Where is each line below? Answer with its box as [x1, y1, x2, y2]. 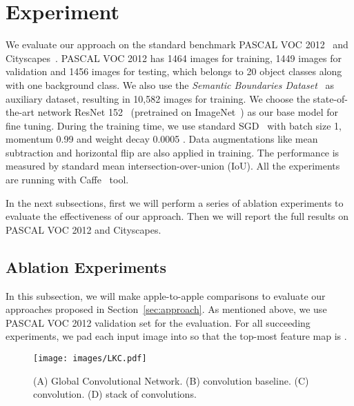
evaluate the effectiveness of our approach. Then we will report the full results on [6, 209, 349, 223]
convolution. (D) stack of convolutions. [33, 387, 197, 401]
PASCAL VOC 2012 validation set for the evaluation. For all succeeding [6, 315, 311, 329]
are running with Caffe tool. [6, 172, 129, 187]
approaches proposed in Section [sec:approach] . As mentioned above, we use [6, 302, 327, 316]
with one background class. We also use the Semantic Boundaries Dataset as [6, 77, 335, 92]
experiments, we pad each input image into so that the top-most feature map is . [6, 329, 347, 343]
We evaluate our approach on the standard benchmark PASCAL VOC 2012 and [6, 37, 348, 52]
